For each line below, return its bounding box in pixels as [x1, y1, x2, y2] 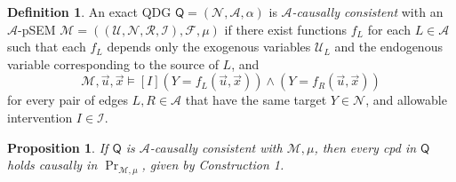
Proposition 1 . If [7, 138, 108, 156]
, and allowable [365, 91, 447, 109]
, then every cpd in [314, 138, 417, 156]
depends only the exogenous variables [107, 37, 311, 56]
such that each [7, 37, 86, 56]
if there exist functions [224, 20, 348, 38]
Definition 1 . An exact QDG [7, 3, 172, 20]
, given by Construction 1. [141, 155, 284, 174]
